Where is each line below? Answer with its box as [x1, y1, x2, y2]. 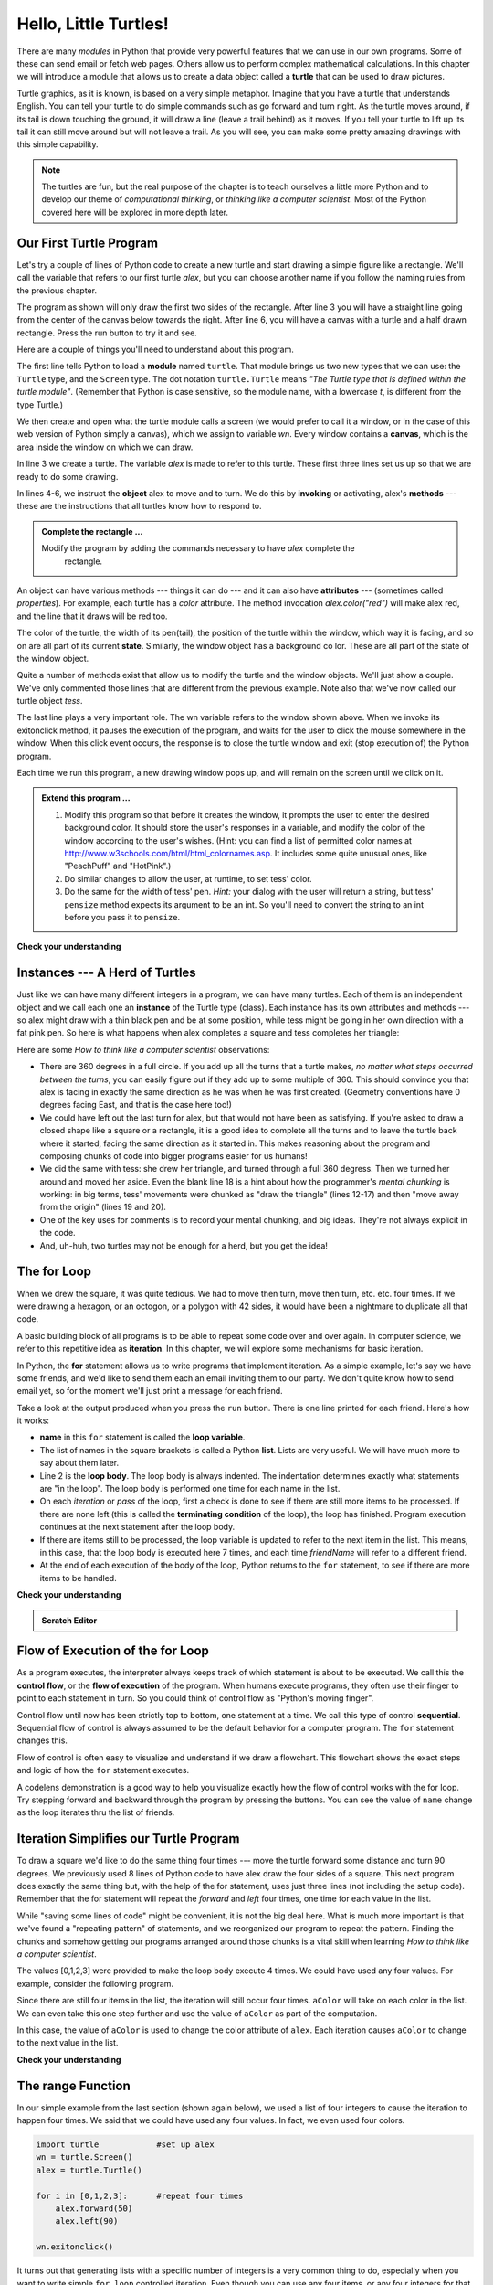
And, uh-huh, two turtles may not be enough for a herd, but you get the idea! [39, 1239, 329, 1251]
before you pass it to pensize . [64, 911, 181, 922]
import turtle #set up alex [36, 2140, 215, 2150]
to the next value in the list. [16, 2037, 119, 2048]
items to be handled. [39, 1572, 118, 1583]
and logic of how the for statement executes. [16, 1765, 190, 1776]
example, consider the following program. [16, 1978, 173, 1989]
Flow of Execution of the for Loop [16, 1643, 210, 1659]
